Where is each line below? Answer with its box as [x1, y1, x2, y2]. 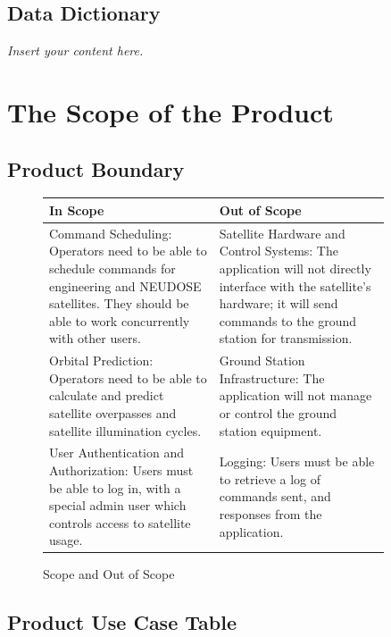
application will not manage [219, 386, 372, 405]
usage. [49, 531, 83, 549]
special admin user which [49, 496, 187, 515]
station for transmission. [219, 329, 353, 348]
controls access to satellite [49, 513, 191, 532]
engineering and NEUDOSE [49, 276, 202, 295]
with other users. [49, 329, 141, 348]
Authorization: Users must [49, 460, 194, 479]
